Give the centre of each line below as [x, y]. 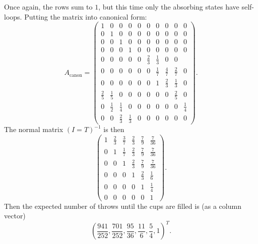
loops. [13, 16]
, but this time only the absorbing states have [169, 7]
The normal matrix [34, 129]
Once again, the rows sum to [48, 7]
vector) [15, 216]
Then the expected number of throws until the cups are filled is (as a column [123, 206]
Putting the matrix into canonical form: [86, 16]
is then [114, 129]
